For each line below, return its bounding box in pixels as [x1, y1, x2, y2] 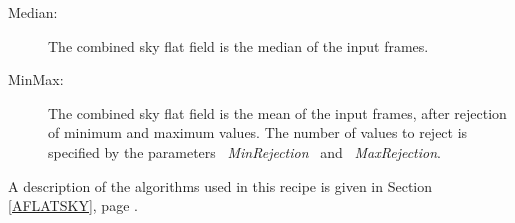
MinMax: [8, 69, 64, 90]
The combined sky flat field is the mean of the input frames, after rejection [48, 102, 507, 123]
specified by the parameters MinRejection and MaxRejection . [48, 141, 441, 162]
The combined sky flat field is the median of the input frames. [48, 35, 429, 56]
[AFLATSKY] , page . [8, 195, 138, 216]
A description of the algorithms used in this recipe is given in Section [8, 175, 433, 196]
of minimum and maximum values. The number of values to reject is [48, 122, 468, 143]
